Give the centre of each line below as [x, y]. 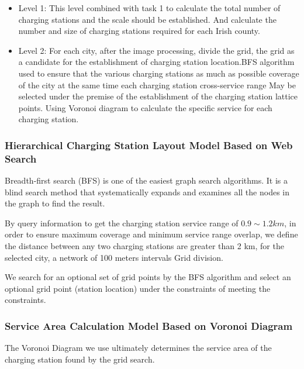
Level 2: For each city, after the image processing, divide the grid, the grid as [156, 50]
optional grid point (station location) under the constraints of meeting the [138, 288]
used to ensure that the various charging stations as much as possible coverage [159, 73]
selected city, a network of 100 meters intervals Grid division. [114, 257]
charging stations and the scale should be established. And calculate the [147, 19]
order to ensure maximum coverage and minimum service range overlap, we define [151, 234]
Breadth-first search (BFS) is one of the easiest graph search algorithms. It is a [146, 180]
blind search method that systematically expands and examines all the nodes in [147, 192]
